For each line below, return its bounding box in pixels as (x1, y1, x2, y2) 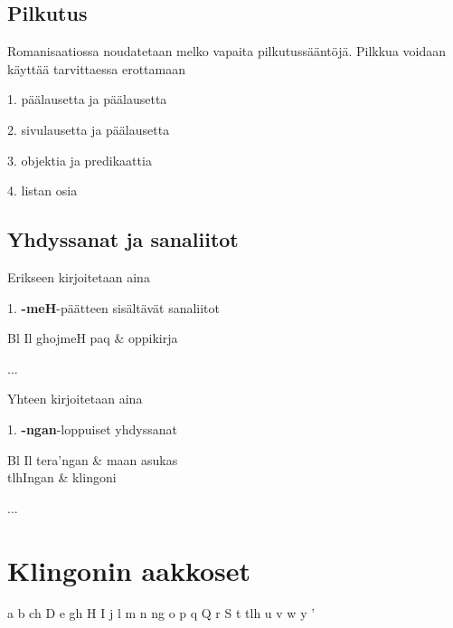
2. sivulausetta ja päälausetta (7, 119, 170, 138)
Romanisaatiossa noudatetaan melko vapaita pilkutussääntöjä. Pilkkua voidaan (7, 42, 446, 61)
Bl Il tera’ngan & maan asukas (7, 450, 178, 469)
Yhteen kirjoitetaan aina (7, 389, 143, 408)
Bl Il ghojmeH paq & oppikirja (7, 328, 178, 347)
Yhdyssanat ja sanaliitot (7, 225, 239, 253)
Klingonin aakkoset (7, 551, 251, 588)
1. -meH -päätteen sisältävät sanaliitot (7, 298, 220, 317)
